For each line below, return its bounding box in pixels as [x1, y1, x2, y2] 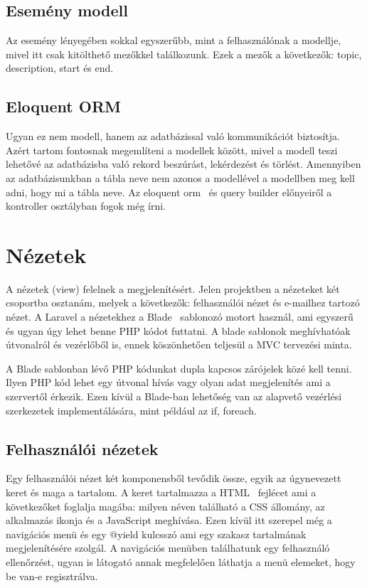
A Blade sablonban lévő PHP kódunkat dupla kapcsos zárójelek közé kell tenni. [6, 360, 352, 375]
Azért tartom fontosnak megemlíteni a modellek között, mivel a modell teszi [6, 142, 338, 157]
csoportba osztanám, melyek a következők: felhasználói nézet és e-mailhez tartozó [6, 295, 360, 310]
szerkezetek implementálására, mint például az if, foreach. [6, 402, 257, 417]
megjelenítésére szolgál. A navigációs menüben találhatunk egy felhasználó [6, 540, 330, 555]
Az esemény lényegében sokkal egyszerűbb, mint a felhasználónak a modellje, [6, 33, 341, 48]
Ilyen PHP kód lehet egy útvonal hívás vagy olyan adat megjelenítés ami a [6, 375, 331, 390]
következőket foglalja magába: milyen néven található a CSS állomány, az [6, 498, 325, 513]
